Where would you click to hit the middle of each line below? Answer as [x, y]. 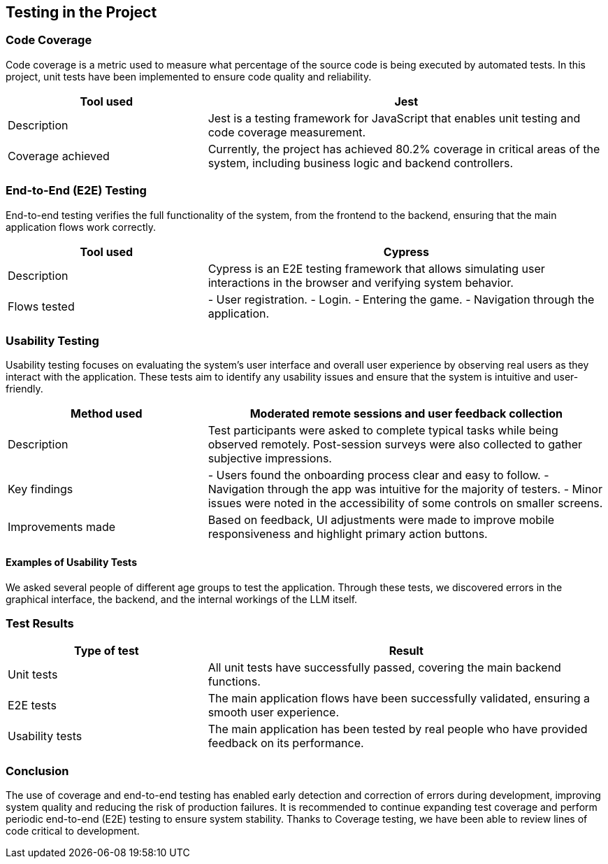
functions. [234, 682]
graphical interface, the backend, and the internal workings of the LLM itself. [182, 599]
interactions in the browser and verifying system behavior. [361, 282]
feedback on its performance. [286, 743]
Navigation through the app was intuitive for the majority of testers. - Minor [405, 489]
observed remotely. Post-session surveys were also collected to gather [395, 445]
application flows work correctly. [81, 227]
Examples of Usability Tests [71, 562]
